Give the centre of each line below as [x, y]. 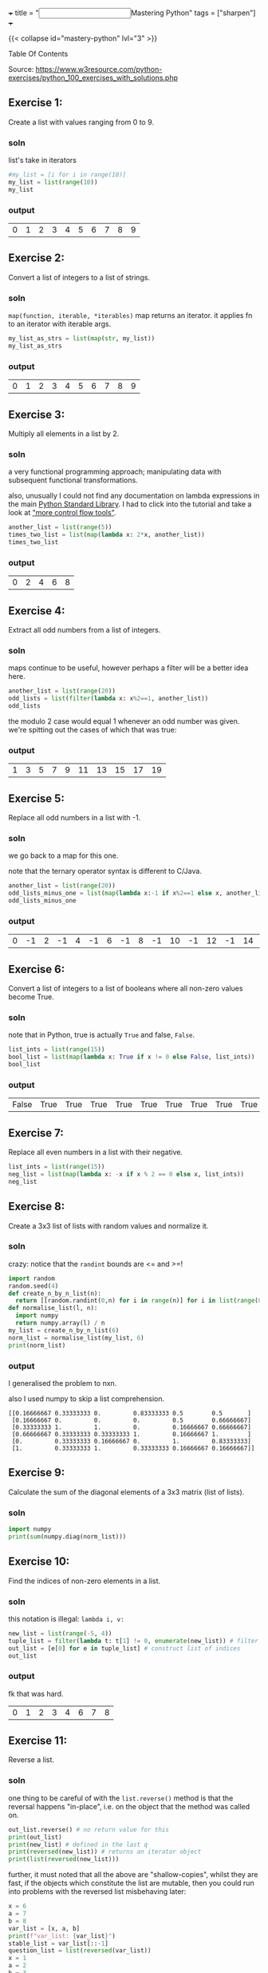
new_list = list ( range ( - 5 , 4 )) [60, 1634]
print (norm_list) [37, 1345]
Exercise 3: [37, 414]
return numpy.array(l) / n [60, 1323]
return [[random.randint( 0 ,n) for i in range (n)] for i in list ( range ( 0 [139, 1301]
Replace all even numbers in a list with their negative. [96, 1152]
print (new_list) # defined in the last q [78, 1844]
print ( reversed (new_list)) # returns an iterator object [105, 1852]
